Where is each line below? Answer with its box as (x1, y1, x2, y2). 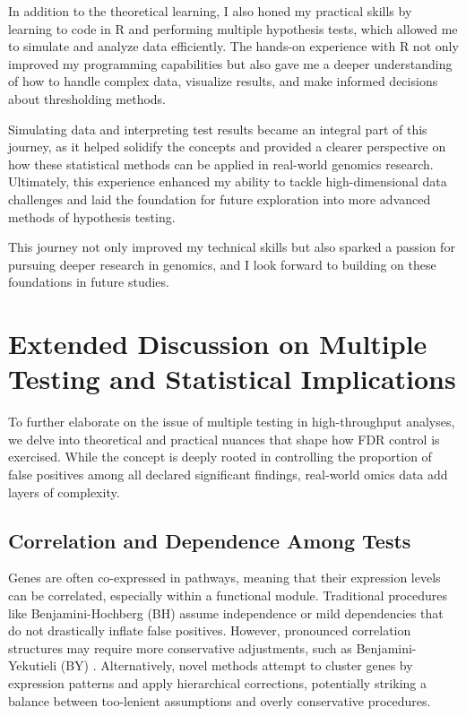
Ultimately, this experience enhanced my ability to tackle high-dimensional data (8, 172, 447, 191)
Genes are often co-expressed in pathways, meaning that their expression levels (8, 568, 441, 587)
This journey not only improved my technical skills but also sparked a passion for (8, 237, 455, 256)
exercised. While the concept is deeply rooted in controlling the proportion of (8, 447, 432, 466)
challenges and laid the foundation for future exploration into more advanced (8, 189, 431, 208)
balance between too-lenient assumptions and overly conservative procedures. (8, 691, 431, 710)
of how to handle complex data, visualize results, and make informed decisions (8, 72, 438, 91)
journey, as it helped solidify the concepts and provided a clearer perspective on (8, 137, 446, 156)
